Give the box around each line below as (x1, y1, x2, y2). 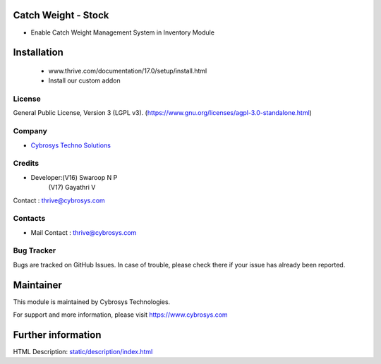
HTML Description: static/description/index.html (13, 348, 153, 356)
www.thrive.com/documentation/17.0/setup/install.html (48, 66, 207, 75)
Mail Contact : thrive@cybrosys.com (30, 228, 137, 236)
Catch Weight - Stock (13, 9, 109, 21)
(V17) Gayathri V (48, 183, 96, 192)
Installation (13, 47, 64, 59)
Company (13, 126, 47, 136)
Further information (13, 329, 102, 341)
